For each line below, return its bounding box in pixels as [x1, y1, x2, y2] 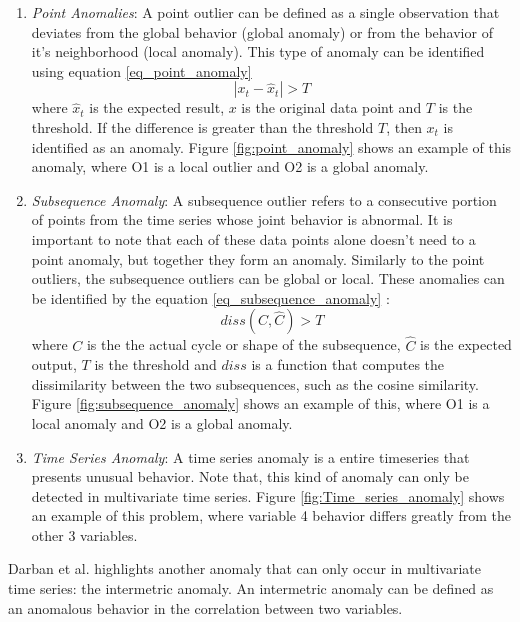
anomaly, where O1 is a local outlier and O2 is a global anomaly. [31, 156, 429, 177]
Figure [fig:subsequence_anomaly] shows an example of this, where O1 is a [31, 393, 490, 414]
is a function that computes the [251, 354, 445, 375]
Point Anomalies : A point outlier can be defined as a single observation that [31, 2, 500, 22]
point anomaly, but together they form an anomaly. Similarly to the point [31, 248, 485, 269]
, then [386, 116, 422, 137]
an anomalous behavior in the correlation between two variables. [8, 597, 403, 618]
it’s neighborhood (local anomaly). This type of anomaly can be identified [31, 41, 485, 62]
